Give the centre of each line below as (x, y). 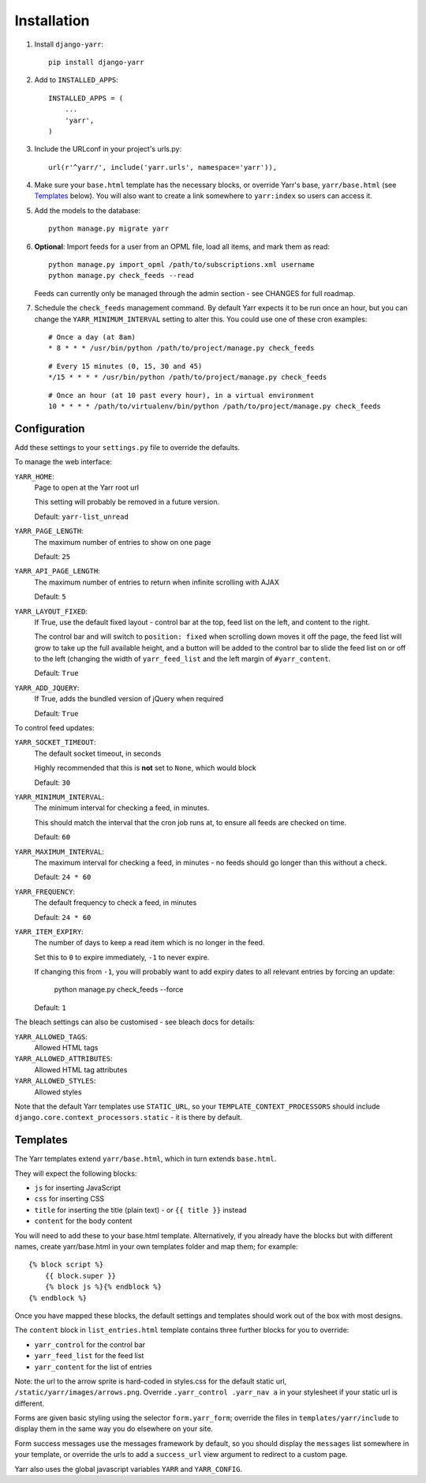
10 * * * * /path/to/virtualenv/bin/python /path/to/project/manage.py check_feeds (215, 406)
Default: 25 (52, 556)
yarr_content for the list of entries (93, 1367)
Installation (52, 21)
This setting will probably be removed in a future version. (127, 502)
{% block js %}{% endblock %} (103, 1287)
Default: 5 (50, 597)
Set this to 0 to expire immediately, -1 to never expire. (122, 957)
